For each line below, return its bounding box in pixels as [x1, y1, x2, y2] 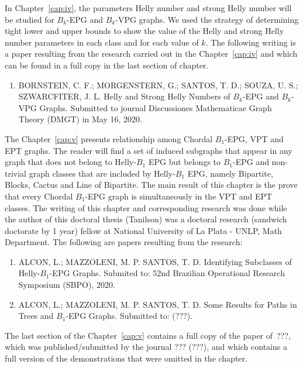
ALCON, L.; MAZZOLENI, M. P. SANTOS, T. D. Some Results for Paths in [18, 298, 297, 310]
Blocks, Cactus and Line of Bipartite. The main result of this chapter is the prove [5, 178, 298, 191]
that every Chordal [5, 190, 73, 202]
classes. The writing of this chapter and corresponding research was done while [5, 201, 287, 214]
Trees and [18, 309, 54, 322]
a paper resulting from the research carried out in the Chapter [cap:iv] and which [5, 47, 298, 60]
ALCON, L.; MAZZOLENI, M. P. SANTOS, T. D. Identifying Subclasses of [18, 255, 292, 267]
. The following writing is [205, 36, 296, 48]
